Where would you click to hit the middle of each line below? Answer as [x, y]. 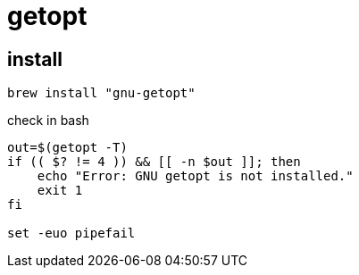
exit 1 [60, 191]
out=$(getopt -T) [67, 148]
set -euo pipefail [71, 233]
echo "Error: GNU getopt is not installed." [195, 176]
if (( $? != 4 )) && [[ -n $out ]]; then [154, 162]
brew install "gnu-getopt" [101, 93]
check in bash [48, 121]
